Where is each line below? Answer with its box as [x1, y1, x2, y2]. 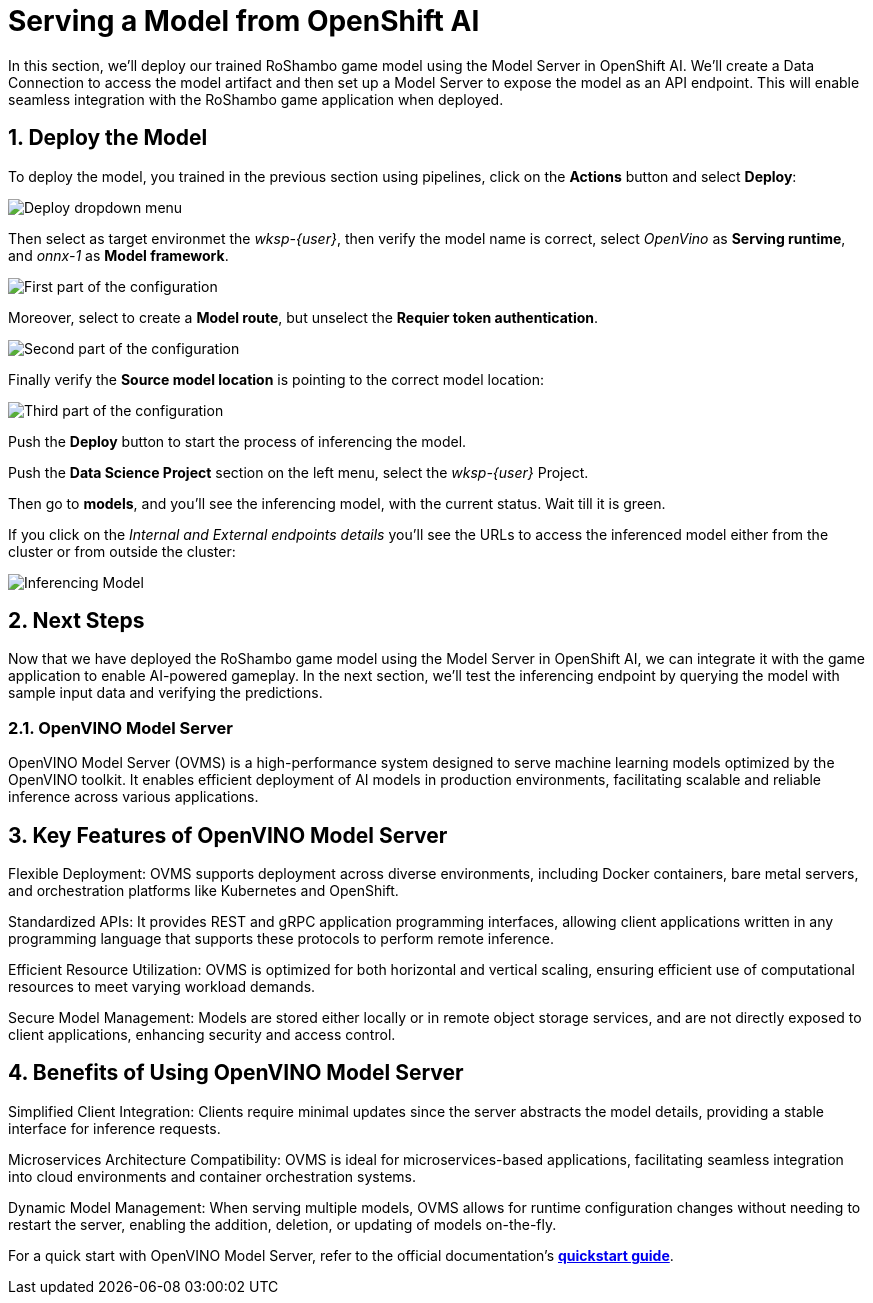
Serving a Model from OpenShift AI [8, 4, 480, 38]
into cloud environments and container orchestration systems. [8, 1167, 417, 1185]
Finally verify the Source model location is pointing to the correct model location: [8, 370, 544, 388]
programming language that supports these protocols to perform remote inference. [8, 930, 555, 948]
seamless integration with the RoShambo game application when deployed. [8, 90, 504, 108]
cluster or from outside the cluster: [8, 542, 236, 560]
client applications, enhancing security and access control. [8, 1026, 396, 1044]
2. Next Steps [8, 608, 145, 634]
